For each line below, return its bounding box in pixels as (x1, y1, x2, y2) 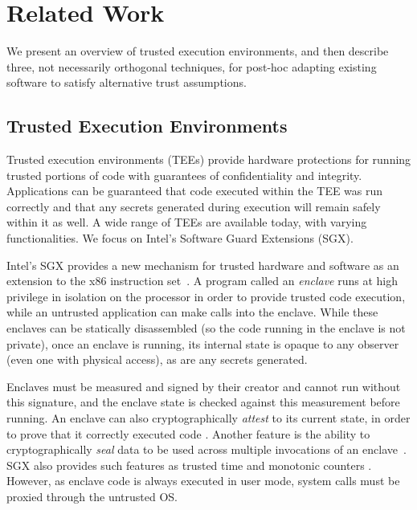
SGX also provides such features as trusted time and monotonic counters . (6, 456, 372, 473)
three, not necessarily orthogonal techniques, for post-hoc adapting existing (6, 58, 377, 75)
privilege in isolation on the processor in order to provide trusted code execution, (6, 288, 406, 304)
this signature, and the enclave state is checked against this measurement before (6, 394, 400, 410)
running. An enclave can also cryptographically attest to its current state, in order (6, 410, 411, 426)
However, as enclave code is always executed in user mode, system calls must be (6, 472, 400, 489)
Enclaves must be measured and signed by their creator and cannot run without (6, 377, 401, 394)
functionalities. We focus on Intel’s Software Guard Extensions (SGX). (6, 230, 354, 247)
